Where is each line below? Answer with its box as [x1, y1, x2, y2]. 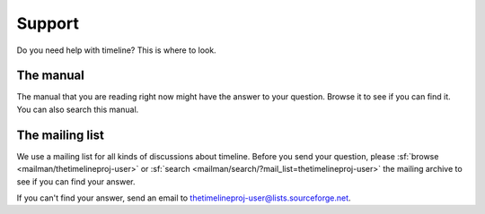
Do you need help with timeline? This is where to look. [16, 45, 216, 56]
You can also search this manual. [16, 104, 139, 115]
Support [16, 13, 80, 33]
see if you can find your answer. [16, 175, 136, 187]
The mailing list [16, 127, 105, 142]
